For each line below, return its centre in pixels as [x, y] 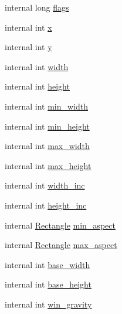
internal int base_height [48, 284]
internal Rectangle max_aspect [61, 245]
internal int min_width [47, 106]
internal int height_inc [46, 205]
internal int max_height [48, 165]
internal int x [28, 27]
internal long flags [37, 7]
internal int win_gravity [48, 304]
